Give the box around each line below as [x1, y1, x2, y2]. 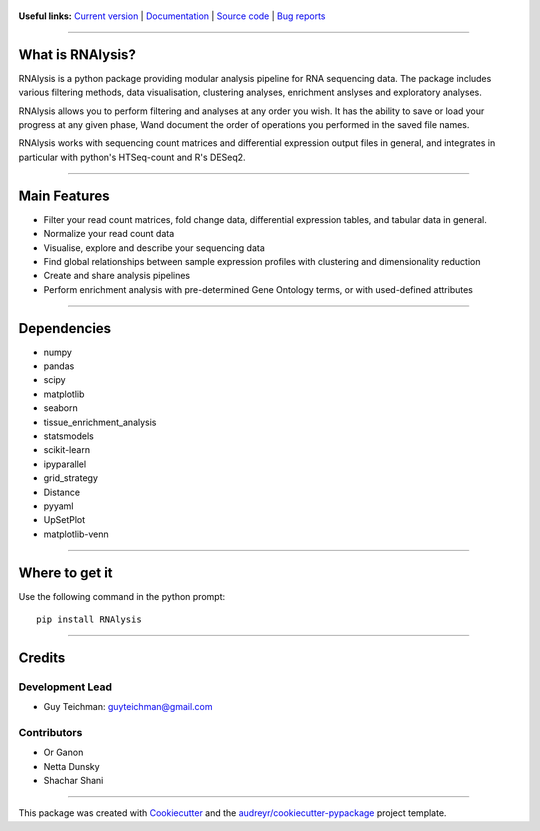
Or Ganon [43, 746, 84, 759]
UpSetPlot [43, 514, 86, 526]
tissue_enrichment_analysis [43, 416, 157, 428]
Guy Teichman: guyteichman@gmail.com [43, 701, 213, 713]
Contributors [18, 725, 83, 739]
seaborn [43, 402, 79, 414]
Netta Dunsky [43, 760, 100, 772]
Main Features [18, 187, 110, 204]
